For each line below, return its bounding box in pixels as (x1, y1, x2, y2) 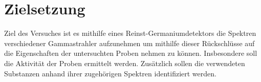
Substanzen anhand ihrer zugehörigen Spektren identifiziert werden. (4, 68, 216, 78)
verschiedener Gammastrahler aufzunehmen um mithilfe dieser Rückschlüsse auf (4, 37, 255, 48)
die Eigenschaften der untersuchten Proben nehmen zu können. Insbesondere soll (4, 48, 257, 58)
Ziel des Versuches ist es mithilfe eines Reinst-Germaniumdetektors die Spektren (4, 28, 256, 38)
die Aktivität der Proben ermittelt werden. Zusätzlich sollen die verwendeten (4, 57, 245, 68)
